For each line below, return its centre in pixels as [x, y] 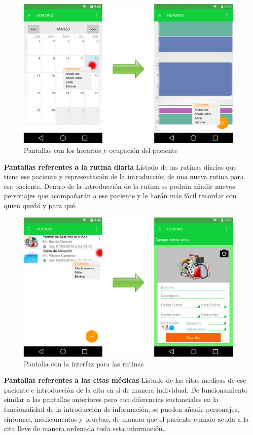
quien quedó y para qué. [40, 205]
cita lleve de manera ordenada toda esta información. [84, 428]
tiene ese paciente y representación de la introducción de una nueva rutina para [124, 176]
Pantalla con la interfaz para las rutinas [84, 363]
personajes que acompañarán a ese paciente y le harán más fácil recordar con [120, 196]
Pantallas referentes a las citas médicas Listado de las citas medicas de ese [125, 380]
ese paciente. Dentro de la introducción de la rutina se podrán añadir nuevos [120, 186]
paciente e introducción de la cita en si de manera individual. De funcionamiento [126, 389]
